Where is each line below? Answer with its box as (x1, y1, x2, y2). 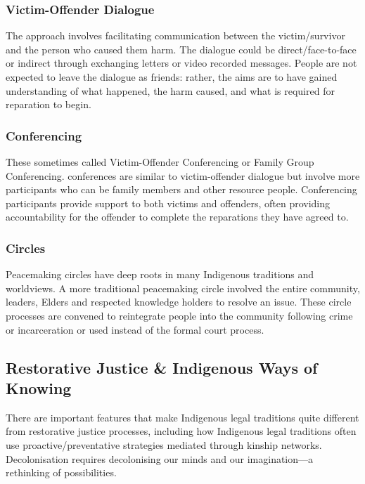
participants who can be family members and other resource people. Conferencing (6, 182, 357, 197)
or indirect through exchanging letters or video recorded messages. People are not (6, 55, 357, 70)
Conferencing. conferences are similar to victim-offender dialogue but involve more (6, 168, 360, 183)
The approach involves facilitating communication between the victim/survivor (6, 28, 345, 43)
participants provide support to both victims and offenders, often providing (6, 195, 331, 210)
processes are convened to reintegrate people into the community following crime (6, 308, 353, 322)
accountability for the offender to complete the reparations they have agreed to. (6, 209, 349, 224)
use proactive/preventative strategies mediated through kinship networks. (6, 437, 322, 452)
